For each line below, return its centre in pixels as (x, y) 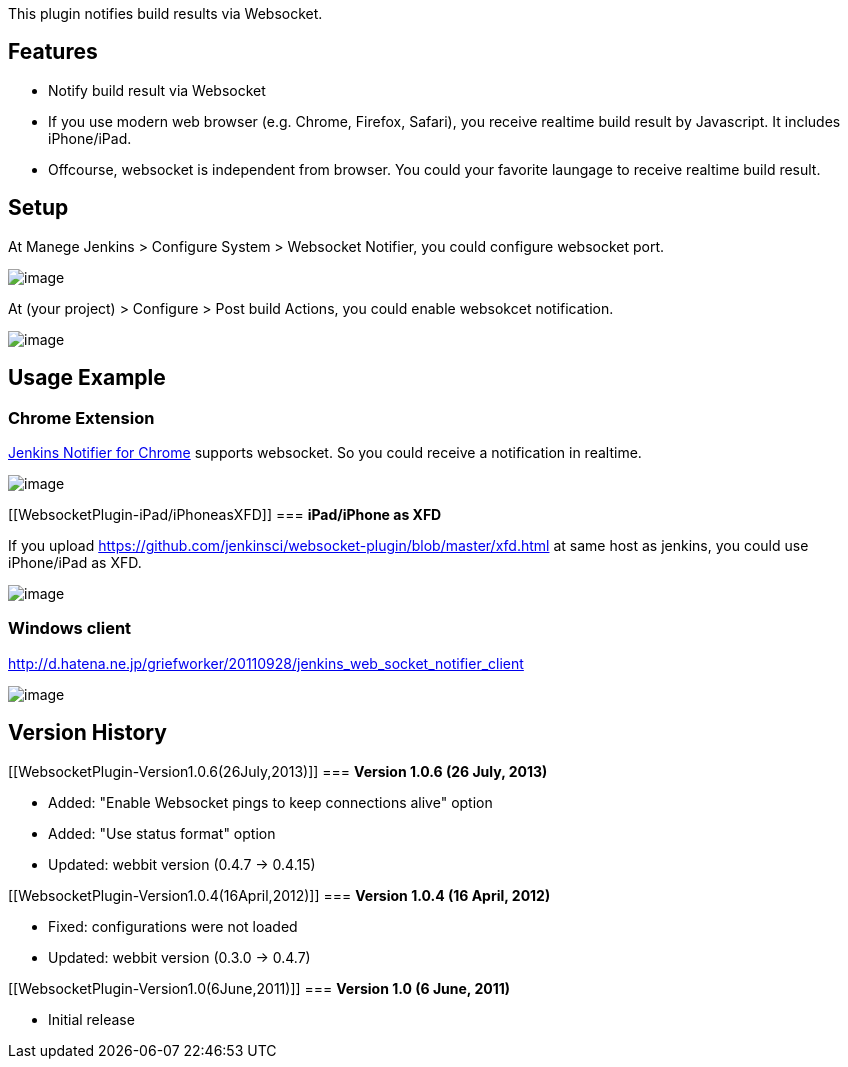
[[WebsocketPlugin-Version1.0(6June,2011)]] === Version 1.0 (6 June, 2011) (259, 988)
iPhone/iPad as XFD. (75, 562)
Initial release (91, 1019)
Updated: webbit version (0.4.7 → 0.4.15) (182, 864)
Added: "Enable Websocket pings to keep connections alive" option (270, 802)
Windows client (70, 628)
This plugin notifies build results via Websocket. (165, 13)
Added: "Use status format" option (162, 833)
